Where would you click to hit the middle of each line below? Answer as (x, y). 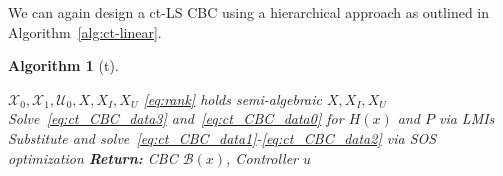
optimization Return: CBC (93, 157)
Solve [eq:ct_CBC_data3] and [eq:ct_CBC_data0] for (176, 118)
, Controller (262, 157)
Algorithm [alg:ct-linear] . (85, 31)
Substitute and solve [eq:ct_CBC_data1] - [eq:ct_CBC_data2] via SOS (222, 137)
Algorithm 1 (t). (63, 65)
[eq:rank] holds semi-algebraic (232, 98)
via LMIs (466, 118)
